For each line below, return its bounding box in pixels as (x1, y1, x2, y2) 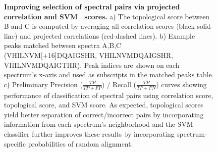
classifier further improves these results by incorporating (4, 128, 175, 139)
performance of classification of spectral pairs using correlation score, (4, 90, 213, 100)
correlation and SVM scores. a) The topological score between (4, 11, 210, 21)
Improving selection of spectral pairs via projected (4, 1, 180, 11)
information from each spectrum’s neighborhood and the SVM (4, 119, 193, 129)
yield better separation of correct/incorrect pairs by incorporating (4, 109, 204, 119)
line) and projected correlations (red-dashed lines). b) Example (4, 30, 195, 41)
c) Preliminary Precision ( (4, 79, 83, 89)
